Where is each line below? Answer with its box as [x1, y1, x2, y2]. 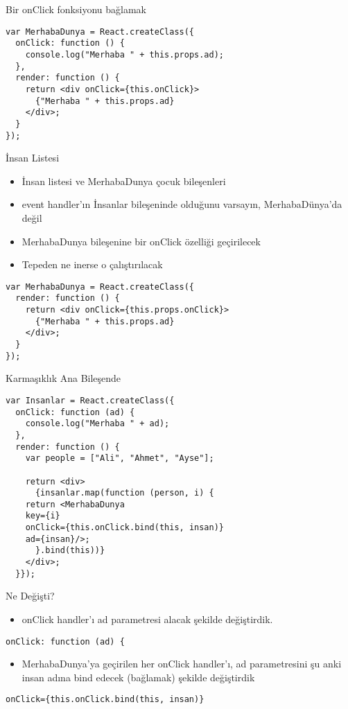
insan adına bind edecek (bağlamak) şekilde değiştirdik [21, 669, 255, 684]
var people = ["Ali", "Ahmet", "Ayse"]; [25, 453, 214, 464]
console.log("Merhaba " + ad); [25, 419, 170, 429]
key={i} [25, 511, 60, 521]
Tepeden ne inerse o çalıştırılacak [21, 257, 163, 272]
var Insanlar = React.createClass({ [6, 395, 175, 405]
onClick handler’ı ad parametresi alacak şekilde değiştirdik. [21, 612, 273, 626]
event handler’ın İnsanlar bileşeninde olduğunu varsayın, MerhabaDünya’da [21, 197, 342, 211]
